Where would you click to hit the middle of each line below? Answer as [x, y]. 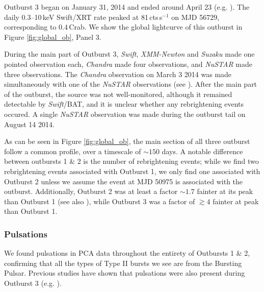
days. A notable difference [202, 151]
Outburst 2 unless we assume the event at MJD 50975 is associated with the [124, 181]
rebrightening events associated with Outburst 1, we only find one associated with [132, 171]
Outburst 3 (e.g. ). [33, 283]
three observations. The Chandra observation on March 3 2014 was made [118, 74]
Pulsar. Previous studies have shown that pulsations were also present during [125, 273]
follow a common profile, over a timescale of [73, 151]
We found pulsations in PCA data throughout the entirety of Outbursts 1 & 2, [127, 253]
